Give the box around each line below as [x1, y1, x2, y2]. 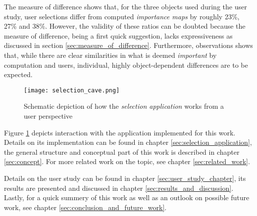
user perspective [24, 111, 73, 121]
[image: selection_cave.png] [24, 86, 120, 94]
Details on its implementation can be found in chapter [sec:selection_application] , [4, 137, 252, 147]
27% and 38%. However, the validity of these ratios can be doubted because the [4, 21, 246, 31]
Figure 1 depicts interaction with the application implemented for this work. [4, 127, 236, 137]
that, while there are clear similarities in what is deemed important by [4, 49, 217, 60]
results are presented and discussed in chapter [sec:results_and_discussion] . [4, 182, 234, 193]
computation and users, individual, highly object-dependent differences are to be [4, 59, 248, 70]
